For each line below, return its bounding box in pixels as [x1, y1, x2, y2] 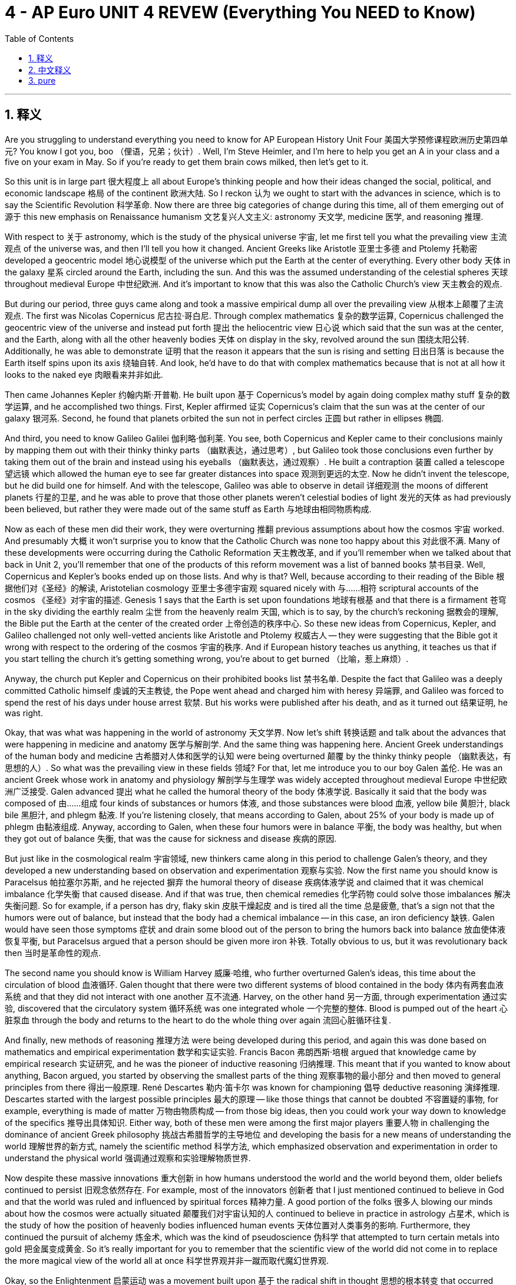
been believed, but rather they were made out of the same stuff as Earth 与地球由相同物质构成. [5, 503, 372, 514]
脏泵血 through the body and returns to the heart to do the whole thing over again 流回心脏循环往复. [5, 1014, 391, 1025]
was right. [5, 707, 43, 718]
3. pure [28, 75, 56, 85]
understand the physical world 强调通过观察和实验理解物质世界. [5, 1152, 251, 1163]
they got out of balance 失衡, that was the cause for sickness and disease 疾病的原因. [5, 833, 337, 844]
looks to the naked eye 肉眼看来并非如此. [5, 369, 163, 380]
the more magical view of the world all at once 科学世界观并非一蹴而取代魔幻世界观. [5, 1255, 329, 1266]
